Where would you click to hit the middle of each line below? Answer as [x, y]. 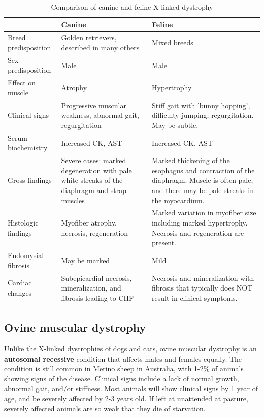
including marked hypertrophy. [200, 223]
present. [164, 243]
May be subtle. [175, 125]
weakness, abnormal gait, [100, 115]
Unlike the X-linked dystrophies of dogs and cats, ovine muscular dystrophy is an [130, 348]
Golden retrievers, [89, 37]
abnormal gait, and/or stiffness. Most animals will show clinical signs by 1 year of [131, 388]
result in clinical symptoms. [195, 297]
